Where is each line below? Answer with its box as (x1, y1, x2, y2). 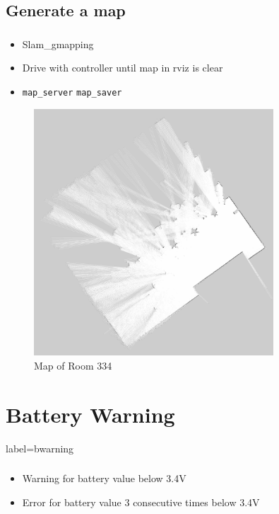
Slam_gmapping (22, 36, 94, 51)
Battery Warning (6, 399, 175, 428)
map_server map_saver (22, 87, 122, 98)
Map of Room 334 (34, 358, 112, 372)
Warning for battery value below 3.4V (22, 471, 186, 486)
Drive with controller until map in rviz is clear (22, 60, 223, 75)
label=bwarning (6, 440, 74, 455)
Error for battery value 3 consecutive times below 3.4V (22, 494, 260, 509)
